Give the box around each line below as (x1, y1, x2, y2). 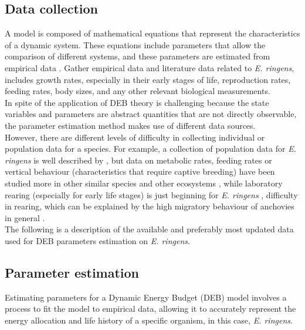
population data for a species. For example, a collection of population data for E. (5, 142, 296, 155)
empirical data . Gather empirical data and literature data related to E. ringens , (5, 61, 294, 74)
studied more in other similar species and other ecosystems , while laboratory (5, 176, 283, 189)
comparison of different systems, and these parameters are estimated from (5, 50, 270, 62)
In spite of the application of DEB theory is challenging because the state (5, 96, 269, 108)
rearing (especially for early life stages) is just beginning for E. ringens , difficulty (5, 188, 298, 201)
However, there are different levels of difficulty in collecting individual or (5, 131, 265, 143)
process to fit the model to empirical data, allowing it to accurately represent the (5, 302, 296, 315)
